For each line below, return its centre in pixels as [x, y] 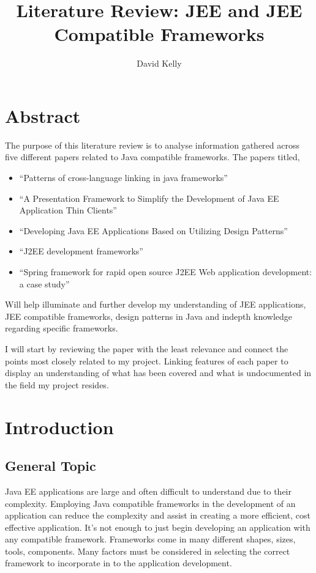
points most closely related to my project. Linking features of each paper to [147, 360]
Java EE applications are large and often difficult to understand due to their [148, 491]
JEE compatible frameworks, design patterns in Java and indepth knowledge [149, 316]
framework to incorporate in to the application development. [118, 563]
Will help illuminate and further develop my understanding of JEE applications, [156, 304]
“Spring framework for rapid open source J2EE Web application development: [166, 272]
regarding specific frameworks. [62, 328]
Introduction [59, 427]
